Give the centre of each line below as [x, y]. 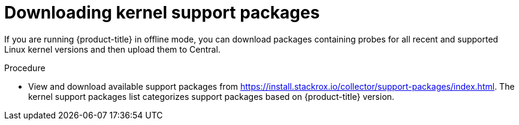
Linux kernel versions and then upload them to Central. [112, 49]
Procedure [25, 68]
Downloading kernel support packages [162, 13]
